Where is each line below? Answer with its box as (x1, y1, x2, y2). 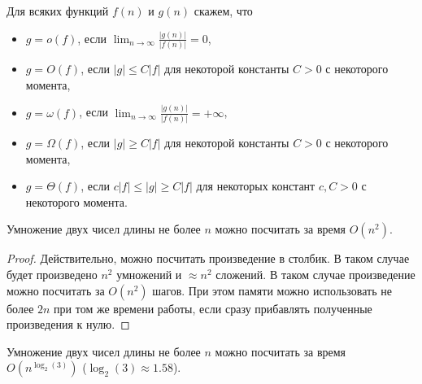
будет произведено (7, 266, 98, 282)
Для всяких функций (7, 2, 109, 19)
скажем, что (194, 2, 253, 19)
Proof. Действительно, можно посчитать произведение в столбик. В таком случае (7, 250, 410, 267)
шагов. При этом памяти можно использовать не (152, 281, 392, 299)
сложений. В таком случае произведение (215, 266, 415, 282)
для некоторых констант (196, 177, 315, 194)
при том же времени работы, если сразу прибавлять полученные (54, 299, 372, 316)
